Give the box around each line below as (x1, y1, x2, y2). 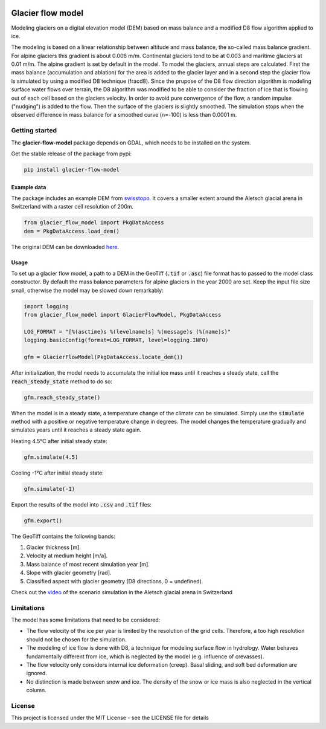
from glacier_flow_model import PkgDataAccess (24, 219, 164, 226)
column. (26, 687, 46, 694)
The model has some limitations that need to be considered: (11, 617, 161, 624)
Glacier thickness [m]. (26, 543, 81, 551)
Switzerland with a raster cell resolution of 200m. (11, 203, 134, 210)
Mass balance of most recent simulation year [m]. (26, 560, 150, 568)
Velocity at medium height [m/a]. (26, 552, 108, 559)
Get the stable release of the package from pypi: (11, 150, 132, 157)
